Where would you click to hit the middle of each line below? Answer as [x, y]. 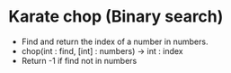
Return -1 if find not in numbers [79, 60]
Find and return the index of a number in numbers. [115, 41]
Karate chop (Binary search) [116, 17]
